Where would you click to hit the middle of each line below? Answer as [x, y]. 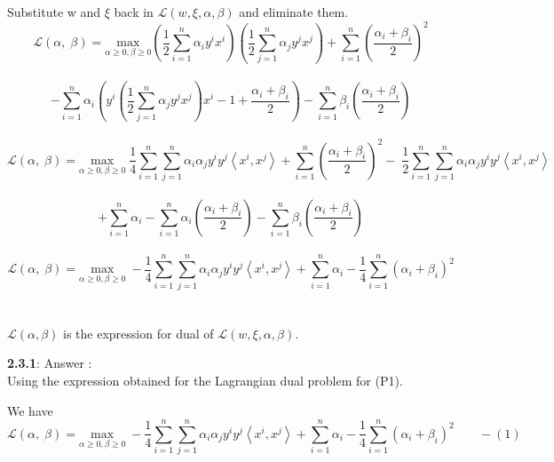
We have [30, 410]
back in [134, 12]
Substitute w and [54, 12]
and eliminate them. [294, 12]
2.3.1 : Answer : [50, 363]
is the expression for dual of [138, 333]
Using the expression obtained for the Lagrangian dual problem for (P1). [205, 380]
